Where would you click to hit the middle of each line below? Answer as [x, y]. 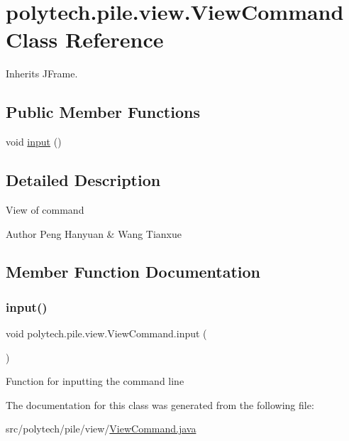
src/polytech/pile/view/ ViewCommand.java [101, 429]
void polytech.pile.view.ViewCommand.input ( [106, 333]
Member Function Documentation [133, 272]
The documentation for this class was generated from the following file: [160, 404]
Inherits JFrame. [42, 73]
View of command [45, 209]
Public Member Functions [103, 112]
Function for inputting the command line [95, 381]
